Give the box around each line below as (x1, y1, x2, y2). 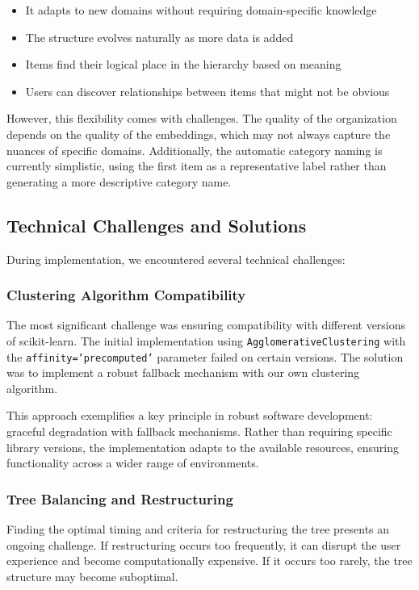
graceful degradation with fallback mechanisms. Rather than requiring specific (6, 423, 392, 440)
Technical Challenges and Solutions (6, 212, 307, 237)
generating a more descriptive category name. (6, 173, 232, 190)
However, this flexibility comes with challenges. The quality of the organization (6, 110, 397, 127)
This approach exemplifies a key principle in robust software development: (6, 407, 373, 424)
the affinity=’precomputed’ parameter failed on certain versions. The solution (6, 348, 404, 365)
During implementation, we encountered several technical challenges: (6, 250, 346, 267)
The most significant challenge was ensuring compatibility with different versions (6, 316, 406, 333)
